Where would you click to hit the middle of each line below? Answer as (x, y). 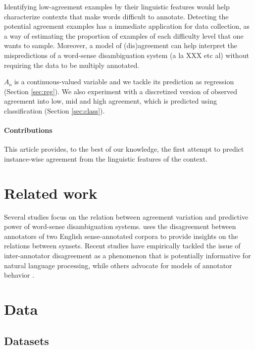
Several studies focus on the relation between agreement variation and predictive (126, 216)
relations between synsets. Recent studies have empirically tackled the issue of (122, 246)
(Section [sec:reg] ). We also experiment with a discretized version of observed (121, 91)
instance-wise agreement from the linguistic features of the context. (106, 158)
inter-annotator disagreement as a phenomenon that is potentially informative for (127, 256)
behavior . (19, 275)
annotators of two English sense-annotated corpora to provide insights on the (121, 236)
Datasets (26, 340)
